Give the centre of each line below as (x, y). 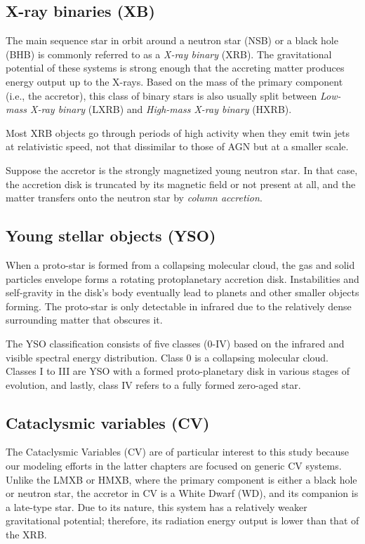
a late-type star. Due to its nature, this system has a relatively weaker (157, 506)
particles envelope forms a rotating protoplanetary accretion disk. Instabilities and (182, 278)
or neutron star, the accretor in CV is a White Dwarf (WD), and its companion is (182, 493)
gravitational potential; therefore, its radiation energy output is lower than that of (182, 520)
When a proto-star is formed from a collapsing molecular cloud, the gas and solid (180, 264)
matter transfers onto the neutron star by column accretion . (134, 198)
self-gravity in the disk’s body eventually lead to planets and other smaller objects (182, 292)
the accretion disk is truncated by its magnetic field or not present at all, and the (181, 184)
